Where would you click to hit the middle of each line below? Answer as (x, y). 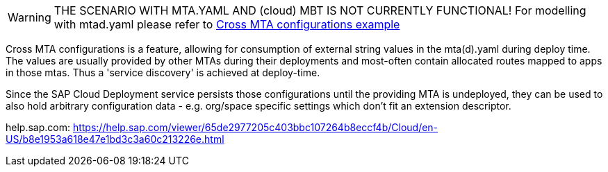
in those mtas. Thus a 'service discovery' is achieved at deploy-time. (163, 72)
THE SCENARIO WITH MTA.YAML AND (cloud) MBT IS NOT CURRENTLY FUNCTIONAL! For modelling (320, 10)
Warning (30, 17)
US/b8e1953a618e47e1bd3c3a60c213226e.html (115, 139)
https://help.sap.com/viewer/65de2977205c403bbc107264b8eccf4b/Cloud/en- (255, 127)
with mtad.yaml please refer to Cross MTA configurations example (227, 24)
